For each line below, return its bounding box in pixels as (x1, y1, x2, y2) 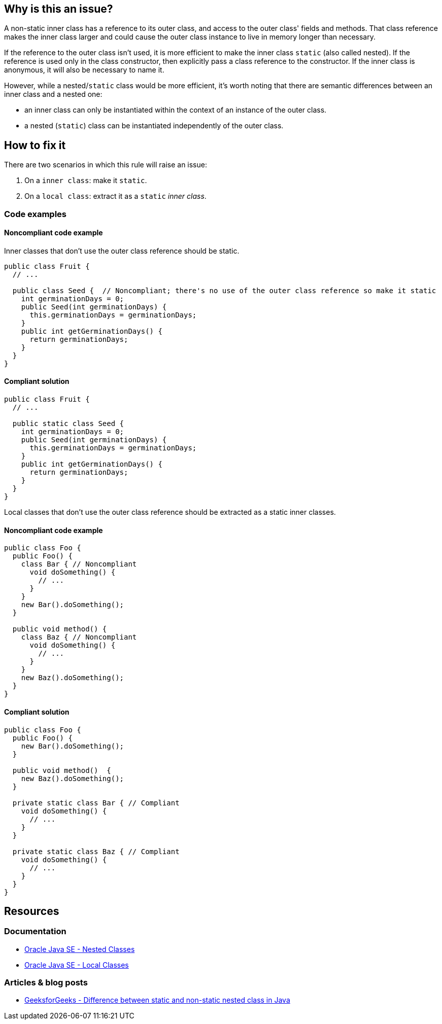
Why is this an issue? (4, 3, 113, 15)
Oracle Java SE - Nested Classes (24, 944, 135, 954)
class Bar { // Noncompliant (21, 560, 137, 569)
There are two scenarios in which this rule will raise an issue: (4, 160, 207, 169)
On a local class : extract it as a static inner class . (24, 192, 207, 201)
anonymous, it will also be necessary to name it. (4, 65, 164, 75)
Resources (4, 904, 59, 917)
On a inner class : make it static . (24, 176, 147, 185)
